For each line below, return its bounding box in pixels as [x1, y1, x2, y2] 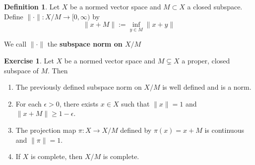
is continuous [204, 124, 244, 135]
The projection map [15, 124, 76, 135]
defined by [120, 124, 152, 135]
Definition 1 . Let [4, 1, 60, 11]
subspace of [4, 65, 39, 75]
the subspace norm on [47, 39, 123, 49]
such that [121, 98, 150, 109]
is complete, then [31, 151, 83, 162]
